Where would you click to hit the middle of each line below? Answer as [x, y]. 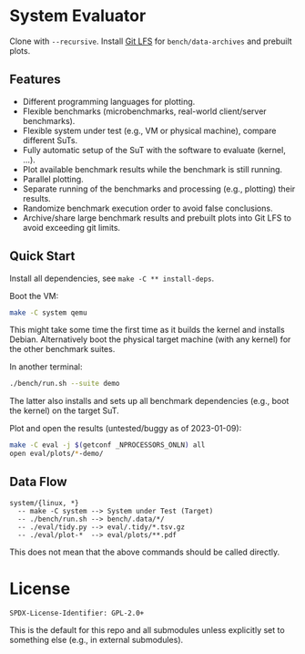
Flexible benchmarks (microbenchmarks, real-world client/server [144, 111]
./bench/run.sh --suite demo [65, 384]
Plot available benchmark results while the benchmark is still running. [152, 169]
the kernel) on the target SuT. [65, 410]
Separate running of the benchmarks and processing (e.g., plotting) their [159, 189]
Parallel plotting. [53, 179]
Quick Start [42, 256]
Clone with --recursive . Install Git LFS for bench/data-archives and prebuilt [151, 41]
